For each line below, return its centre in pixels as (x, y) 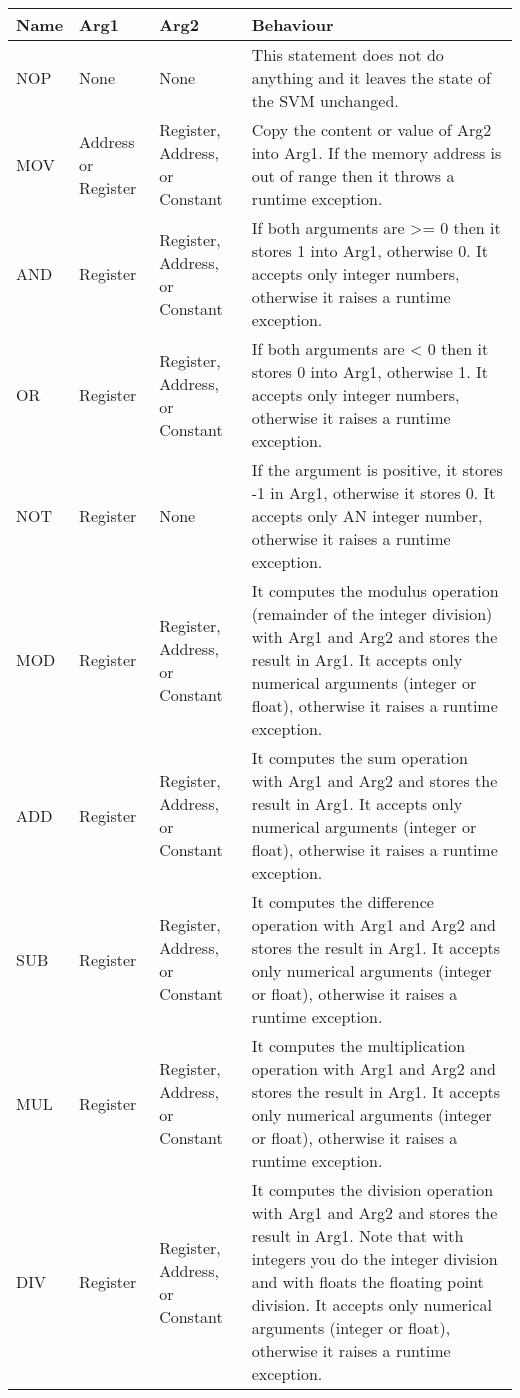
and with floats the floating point (367, 1281)
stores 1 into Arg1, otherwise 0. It (369, 250)
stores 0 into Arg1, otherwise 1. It (369, 371)
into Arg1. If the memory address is (376, 152)
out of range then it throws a (353, 175)
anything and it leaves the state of (371, 77)
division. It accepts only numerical (371, 1304)
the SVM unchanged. (325, 100)
